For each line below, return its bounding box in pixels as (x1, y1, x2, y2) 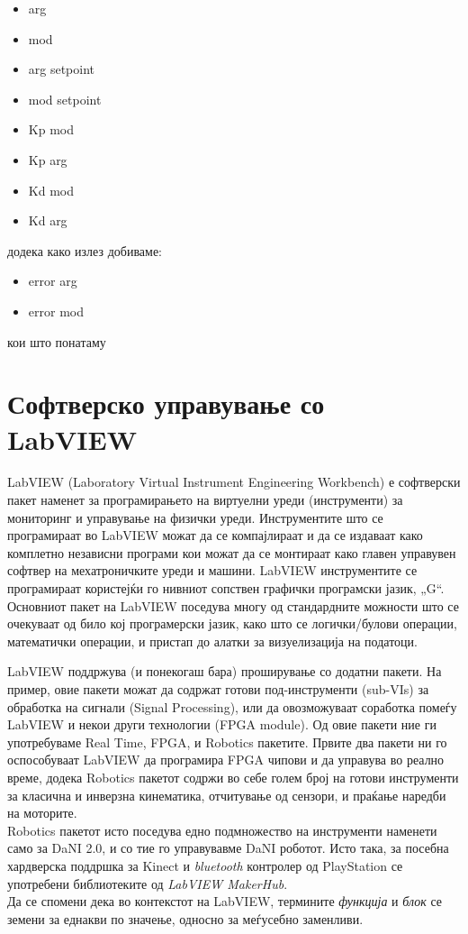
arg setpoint (28, 60, 95, 78)
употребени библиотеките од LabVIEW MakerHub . (7, 874, 288, 893)
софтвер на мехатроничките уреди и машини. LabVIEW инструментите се (7, 561, 418, 580)
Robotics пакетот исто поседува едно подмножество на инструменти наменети (7, 820, 437, 839)
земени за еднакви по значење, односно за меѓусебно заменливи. (7, 909, 364, 928)
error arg (28, 271, 77, 290)
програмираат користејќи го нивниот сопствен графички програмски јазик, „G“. (7, 579, 445, 597)
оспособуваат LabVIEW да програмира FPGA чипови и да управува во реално (7, 750, 445, 769)
